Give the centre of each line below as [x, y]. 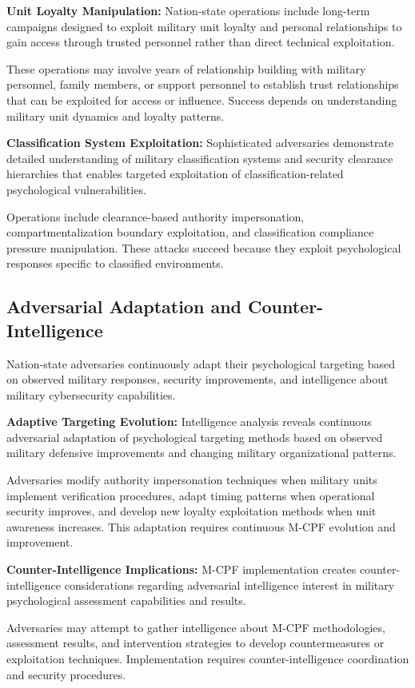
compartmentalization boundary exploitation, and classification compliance [190, 232]
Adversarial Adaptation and [124, 306]
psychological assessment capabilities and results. [126, 601]
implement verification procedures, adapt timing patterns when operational [191, 495]
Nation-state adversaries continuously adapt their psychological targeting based [201, 363]
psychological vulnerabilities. [76, 189]
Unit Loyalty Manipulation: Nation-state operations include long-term [188, 10]
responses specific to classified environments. [115, 263]
